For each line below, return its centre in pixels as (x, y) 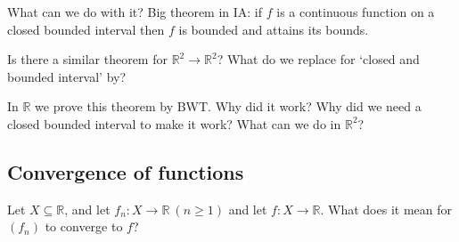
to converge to (84, 226)
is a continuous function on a (356, 12)
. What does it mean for (386, 209)
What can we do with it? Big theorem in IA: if (135, 12)
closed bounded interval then (86, 29)
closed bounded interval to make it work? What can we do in (174, 123)
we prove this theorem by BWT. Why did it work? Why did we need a (228, 106)
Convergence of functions (126, 171)
